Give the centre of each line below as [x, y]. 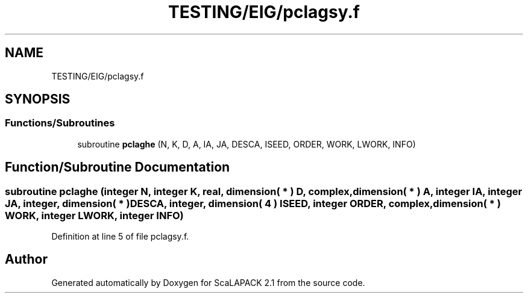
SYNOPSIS [38, 99]
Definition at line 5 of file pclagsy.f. [120, 237]
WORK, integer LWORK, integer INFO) [94, 215]
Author [26, 259]
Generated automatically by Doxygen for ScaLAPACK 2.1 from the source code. [208, 282]
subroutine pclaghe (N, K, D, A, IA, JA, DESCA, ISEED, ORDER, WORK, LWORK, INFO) [247, 144]
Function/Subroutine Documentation [118, 167]
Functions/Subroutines [60, 123]
